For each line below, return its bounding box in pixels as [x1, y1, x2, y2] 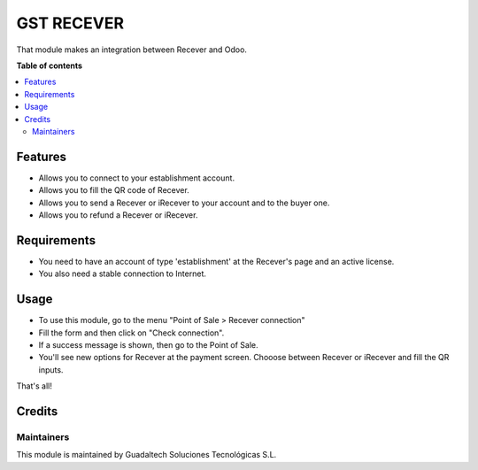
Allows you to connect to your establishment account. [38, 173, 235, 183]
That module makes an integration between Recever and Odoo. [16, 44, 248, 55]
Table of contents [16, 60, 83, 71]
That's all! [16, 381, 52, 391]
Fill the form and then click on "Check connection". [38, 327, 225, 338]
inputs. [38, 364, 64, 375]
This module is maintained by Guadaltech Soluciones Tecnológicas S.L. [16, 450, 277, 460]
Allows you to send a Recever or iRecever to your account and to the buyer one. [38, 197, 330, 208]
